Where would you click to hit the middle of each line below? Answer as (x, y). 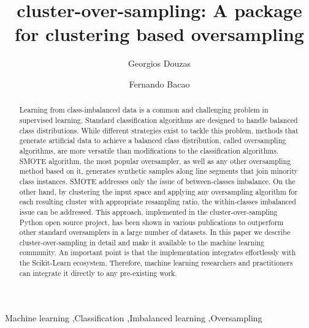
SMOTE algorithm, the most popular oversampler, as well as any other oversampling (155, 161)
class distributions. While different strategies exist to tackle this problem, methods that (159, 130)
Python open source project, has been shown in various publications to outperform (151, 222)
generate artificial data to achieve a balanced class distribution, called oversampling (153, 140)
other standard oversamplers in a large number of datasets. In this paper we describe (155, 232)
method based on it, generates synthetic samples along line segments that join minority (158, 171)
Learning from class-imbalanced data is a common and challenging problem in (144, 110)
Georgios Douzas (159, 63)
